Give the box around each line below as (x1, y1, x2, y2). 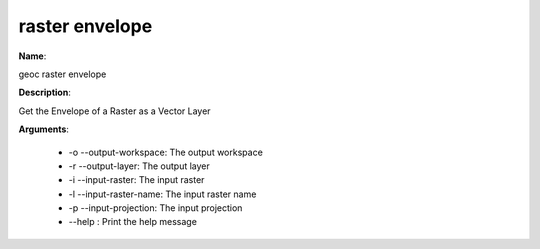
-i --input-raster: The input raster (68, 174, 205, 186)
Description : (18, 86, 72, 99)
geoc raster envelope (18, 68, 107, 80)
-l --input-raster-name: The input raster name (68, 188, 257, 200)
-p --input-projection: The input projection (68, 202, 243, 214)
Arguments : (18, 123, 70, 135)
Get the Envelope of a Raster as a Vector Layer (18, 105, 211, 117)
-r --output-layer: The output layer (68, 160, 210, 172)
